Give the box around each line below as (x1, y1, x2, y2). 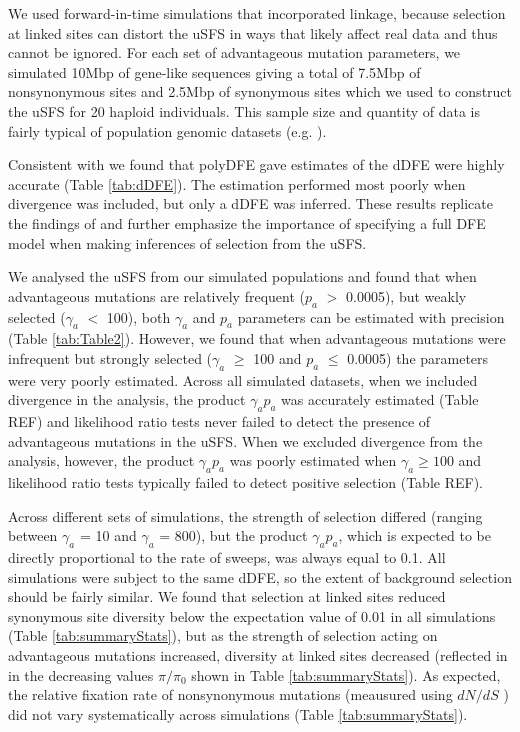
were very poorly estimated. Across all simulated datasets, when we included (8, 369, 478, 390)
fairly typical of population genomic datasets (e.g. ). (8, 120, 327, 141)
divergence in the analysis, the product (8, 389, 246, 410)
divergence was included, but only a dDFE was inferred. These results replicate (8, 193, 493, 214)
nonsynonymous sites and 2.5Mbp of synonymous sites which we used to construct (8, 81, 513, 102)
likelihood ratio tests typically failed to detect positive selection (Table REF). (8, 472, 483, 493)
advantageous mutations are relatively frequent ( (8, 285, 305, 306)
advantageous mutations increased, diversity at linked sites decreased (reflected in (8, 645, 508, 666)
